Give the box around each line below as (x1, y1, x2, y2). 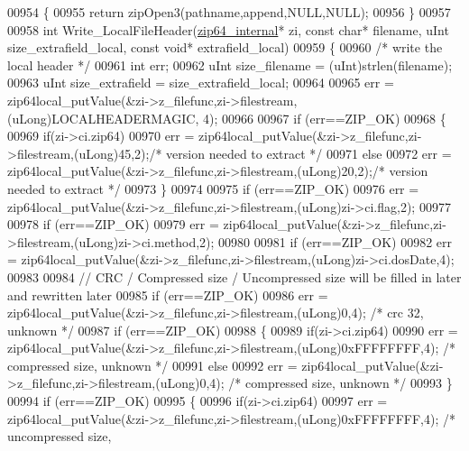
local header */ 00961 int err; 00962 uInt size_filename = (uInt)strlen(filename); (7, 55, 453, 74)
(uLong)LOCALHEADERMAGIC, (7, 108, 199, 127)
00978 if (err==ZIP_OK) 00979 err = (7, 215, 219, 234)
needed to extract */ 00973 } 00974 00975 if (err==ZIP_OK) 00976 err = (7, 179, 419, 198)
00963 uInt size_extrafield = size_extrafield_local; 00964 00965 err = (7, 73, 394, 92)
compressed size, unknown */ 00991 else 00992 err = (7, 355, 298, 374)
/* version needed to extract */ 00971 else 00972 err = (149, 143, 452, 162)
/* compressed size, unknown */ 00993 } (228, 373, 453, 392)
